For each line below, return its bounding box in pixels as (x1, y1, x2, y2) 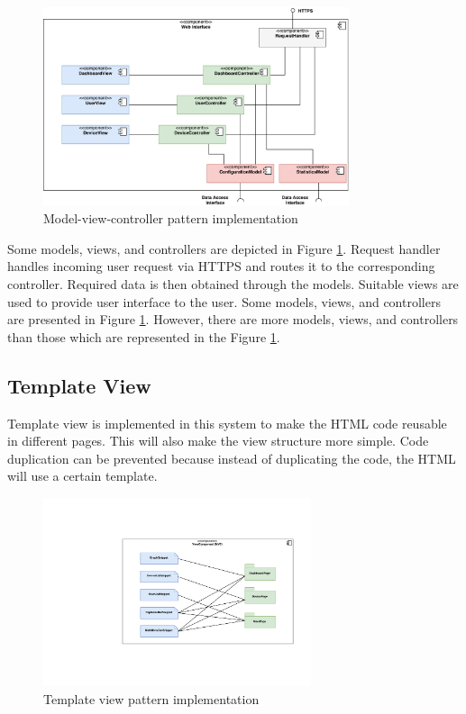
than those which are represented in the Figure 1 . (7, 327, 280, 346)
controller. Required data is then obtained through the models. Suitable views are (7, 274, 459, 293)
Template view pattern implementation (43, 690, 260, 709)
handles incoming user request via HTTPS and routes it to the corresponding (7, 257, 435, 276)
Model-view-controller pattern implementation (43, 209, 298, 228)
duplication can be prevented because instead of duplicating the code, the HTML (7, 448, 456, 467)
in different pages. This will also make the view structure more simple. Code (7, 431, 429, 450)
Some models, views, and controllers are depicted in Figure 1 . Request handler (7, 239, 441, 258)
